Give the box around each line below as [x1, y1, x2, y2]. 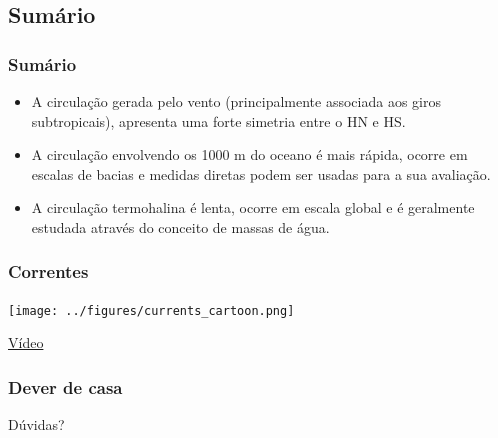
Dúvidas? [8, 414, 65, 435]
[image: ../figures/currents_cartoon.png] [8, 303, 295, 318]
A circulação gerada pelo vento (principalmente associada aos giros [31, 91, 441, 111]
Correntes [8, 259, 89, 284]
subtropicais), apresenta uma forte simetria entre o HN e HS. [31, 110, 406, 131]
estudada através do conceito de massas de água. [31, 216, 330, 237]
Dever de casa [8, 374, 123, 399]
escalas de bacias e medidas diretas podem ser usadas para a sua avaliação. [31, 163, 491, 184]
